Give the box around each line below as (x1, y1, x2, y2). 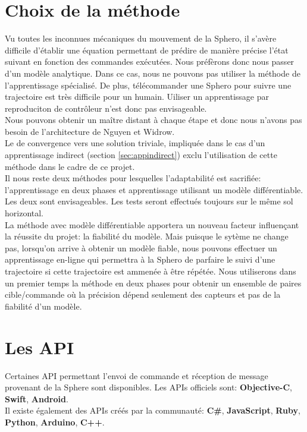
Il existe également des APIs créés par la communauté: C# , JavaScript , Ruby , (5, 404, 300, 417)
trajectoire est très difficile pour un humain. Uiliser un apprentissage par (5, 90, 270, 103)
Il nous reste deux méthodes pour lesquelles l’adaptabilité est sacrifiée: (5, 172, 261, 184)
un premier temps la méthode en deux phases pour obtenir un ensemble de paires (5, 276, 302, 289)
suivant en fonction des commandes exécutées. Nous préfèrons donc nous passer (5, 55, 295, 68)
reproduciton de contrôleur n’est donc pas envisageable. (5, 102, 207, 114)
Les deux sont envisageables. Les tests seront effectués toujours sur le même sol (5, 195, 293, 207)
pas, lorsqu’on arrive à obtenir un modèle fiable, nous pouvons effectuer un (5, 241, 277, 254)
